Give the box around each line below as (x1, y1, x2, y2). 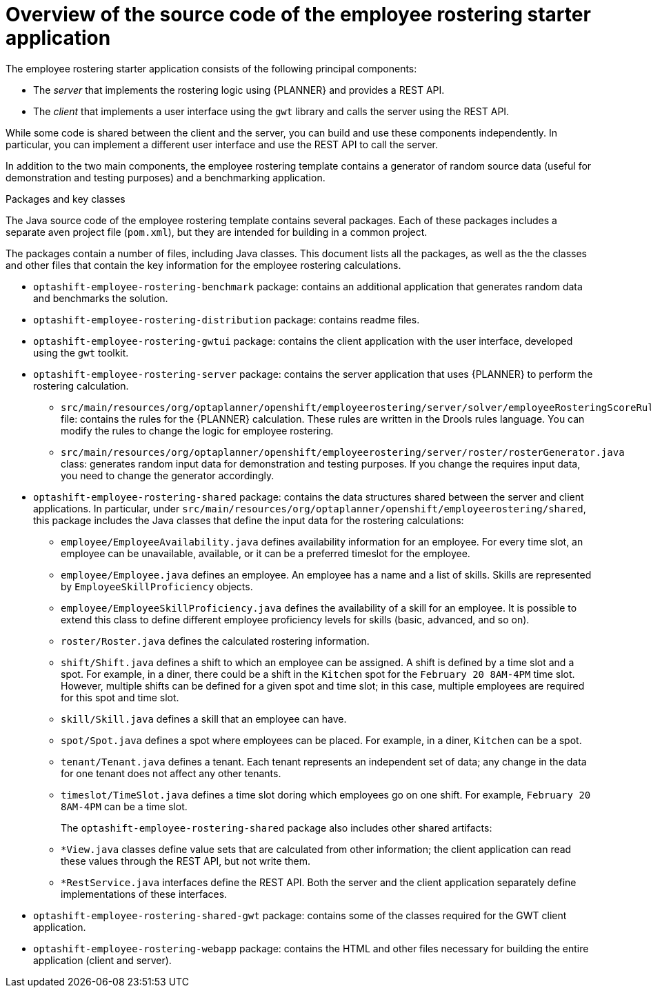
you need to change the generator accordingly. (61, 469, 274, 481)
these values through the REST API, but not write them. (61, 854, 310, 867)
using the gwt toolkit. (33, 346, 129, 359)
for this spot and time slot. (61, 691, 179, 703)
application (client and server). (33, 954, 172, 966)
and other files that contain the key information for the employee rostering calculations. (6, 259, 401, 271)
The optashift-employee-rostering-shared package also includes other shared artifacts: (61, 821, 492, 834)
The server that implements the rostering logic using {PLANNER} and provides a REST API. (33, 83, 445, 96)
